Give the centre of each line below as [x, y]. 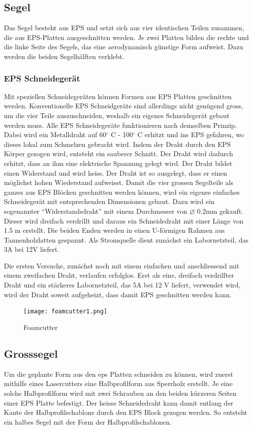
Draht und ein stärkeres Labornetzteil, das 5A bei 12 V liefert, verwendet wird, [122, 285]
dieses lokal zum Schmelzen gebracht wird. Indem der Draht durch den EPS [117, 144]
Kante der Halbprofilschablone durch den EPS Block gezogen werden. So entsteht [126, 412]
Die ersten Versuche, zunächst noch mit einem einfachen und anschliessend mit [122, 265]
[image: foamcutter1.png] [65, 312]
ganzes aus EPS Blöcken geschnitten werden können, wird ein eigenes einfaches [122, 192]
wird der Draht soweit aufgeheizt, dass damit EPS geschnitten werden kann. [118, 294]
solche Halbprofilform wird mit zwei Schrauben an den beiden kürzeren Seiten [120, 393]
